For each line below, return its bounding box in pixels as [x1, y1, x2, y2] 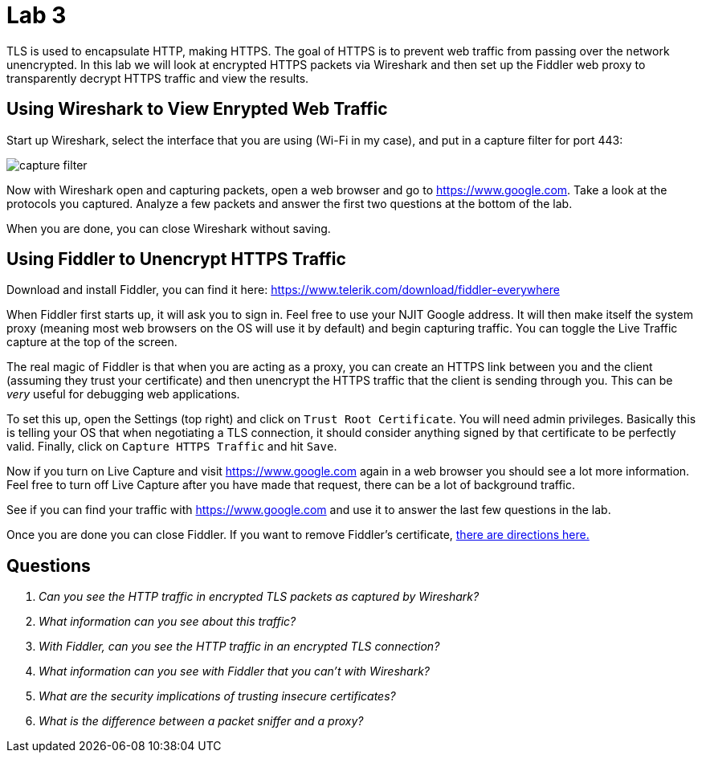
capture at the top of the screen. [6, 335, 178, 349]
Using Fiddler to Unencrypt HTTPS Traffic [6, 249, 346, 270]
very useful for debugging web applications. [6, 387, 240, 402]
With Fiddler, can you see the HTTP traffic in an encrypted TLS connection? [39, 639, 440, 654]
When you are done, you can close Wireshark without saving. [6, 221, 331, 235]
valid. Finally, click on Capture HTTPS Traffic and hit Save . [6, 439, 337, 454]
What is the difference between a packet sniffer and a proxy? [39, 714, 364, 728]
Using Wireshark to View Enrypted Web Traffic [6, 99, 388, 120]
